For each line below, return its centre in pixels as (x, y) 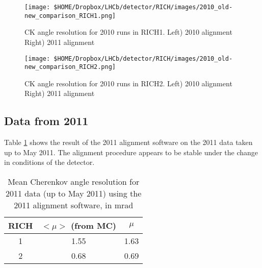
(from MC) (93, 225)
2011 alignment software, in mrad (74, 205)
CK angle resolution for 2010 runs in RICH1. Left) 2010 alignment (128, 32)
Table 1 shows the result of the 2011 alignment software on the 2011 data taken (128, 142)
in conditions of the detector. (49, 162)
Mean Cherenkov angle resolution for (74, 181)
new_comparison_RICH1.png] (70, 16)
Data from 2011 (46, 121)
